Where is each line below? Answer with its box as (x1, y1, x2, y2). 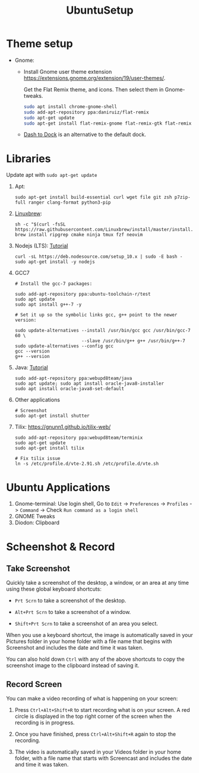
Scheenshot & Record (6, 540, 115, 553)
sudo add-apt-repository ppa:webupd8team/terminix (14, 435, 143, 441)
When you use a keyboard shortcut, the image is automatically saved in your (6, 632, 193, 639)
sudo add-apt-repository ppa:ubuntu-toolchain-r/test (14, 292, 151, 297)
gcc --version (14, 349, 50, 354)
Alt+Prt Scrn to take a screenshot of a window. (14, 609, 131, 616)
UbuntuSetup (66, 4, 134, 17)
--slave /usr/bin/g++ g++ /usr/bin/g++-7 (81, 338, 185, 344)
